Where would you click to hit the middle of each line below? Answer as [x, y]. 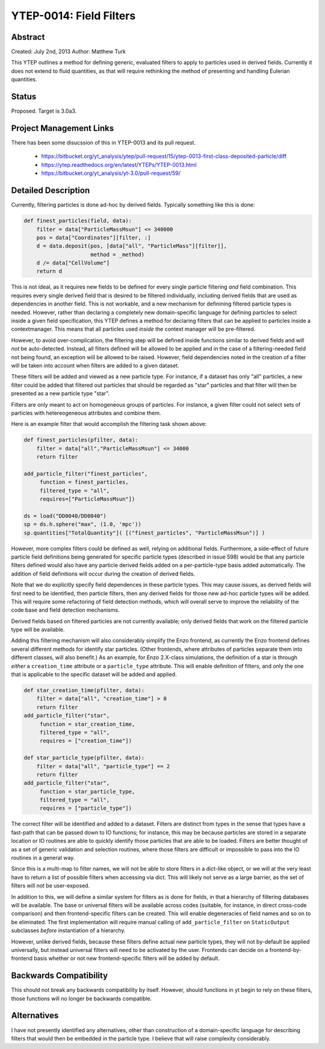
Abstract [28, 37]
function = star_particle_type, [87, 791]
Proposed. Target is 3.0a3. [44, 111]
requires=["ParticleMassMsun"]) [87, 499]
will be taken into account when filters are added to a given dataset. [95, 365]
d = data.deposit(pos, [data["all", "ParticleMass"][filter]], [132, 246]
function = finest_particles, [84, 482]
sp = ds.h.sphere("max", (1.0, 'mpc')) [82, 524]
